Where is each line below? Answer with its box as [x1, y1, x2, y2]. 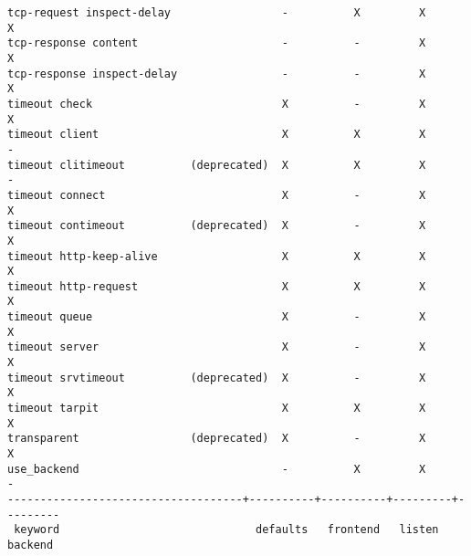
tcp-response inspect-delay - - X [7, 67, 426, 80]
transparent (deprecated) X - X [7, 432, 426, 446]
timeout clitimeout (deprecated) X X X [7, 158, 426, 172]
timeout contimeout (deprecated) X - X [7, 219, 426, 233]
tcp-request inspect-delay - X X [7, 6, 426, 19]
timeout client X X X [7, 128, 426, 142]
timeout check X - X [7, 97, 426, 110]
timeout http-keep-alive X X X [7, 249, 426, 263]
